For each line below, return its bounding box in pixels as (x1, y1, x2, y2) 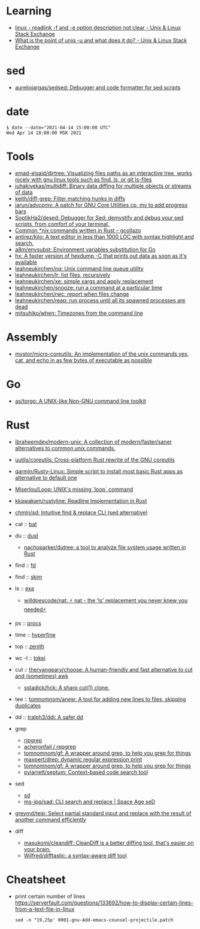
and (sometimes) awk (14, 672, 69, 679)
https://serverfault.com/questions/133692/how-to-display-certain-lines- (14, 899, 193, 906)
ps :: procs (14, 620, 42, 627)
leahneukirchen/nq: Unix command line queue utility (14, 265, 144, 272)
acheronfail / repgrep (23, 743, 77, 750)
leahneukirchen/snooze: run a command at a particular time (14, 284, 163, 291)
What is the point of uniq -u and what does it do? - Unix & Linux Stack (14, 37, 187, 44)
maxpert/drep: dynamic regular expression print (23, 755, 143, 763)
